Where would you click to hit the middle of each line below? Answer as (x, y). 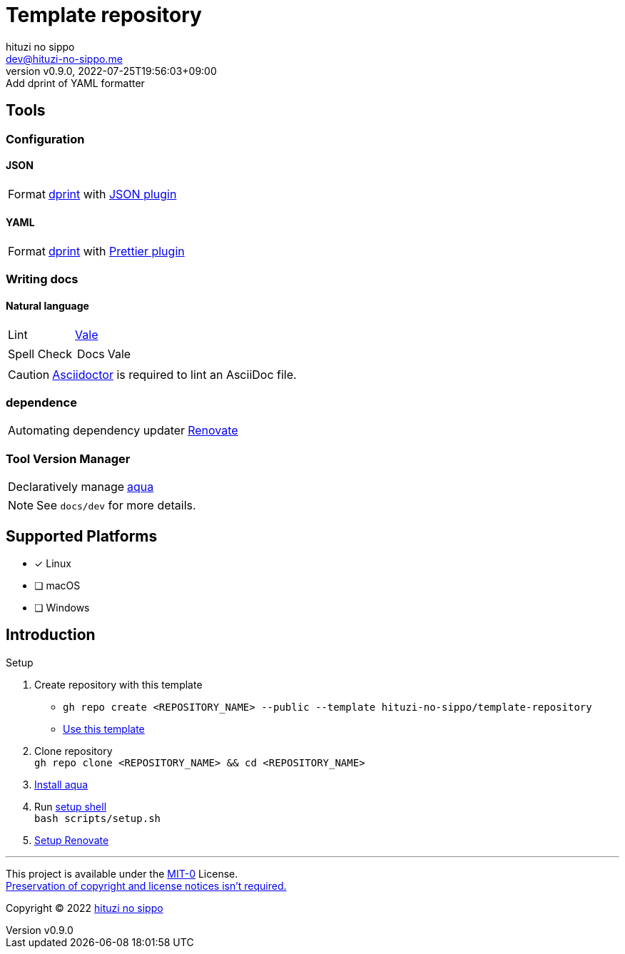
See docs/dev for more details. (116, 506)
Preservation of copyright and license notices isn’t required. (146, 886)
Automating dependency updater (97, 431)
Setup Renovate (72, 840)
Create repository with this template (118, 684)
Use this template (104, 729)
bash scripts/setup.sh (98, 818)
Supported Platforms (82, 536)
